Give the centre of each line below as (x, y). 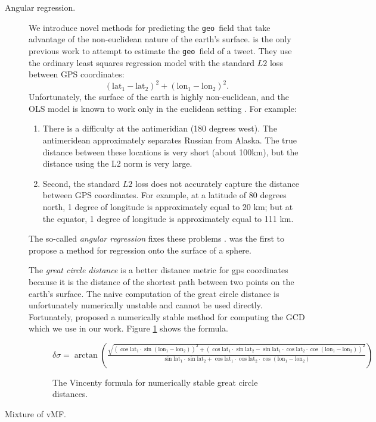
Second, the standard (81, 183)
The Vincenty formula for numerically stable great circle (155, 382)
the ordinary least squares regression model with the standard (142, 62)
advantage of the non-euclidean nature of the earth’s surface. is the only (160, 39)
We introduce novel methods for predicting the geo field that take (150, 27)
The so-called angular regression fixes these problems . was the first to (157, 238)
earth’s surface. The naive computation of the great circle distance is (154, 293)
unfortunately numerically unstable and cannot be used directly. (146, 305)
